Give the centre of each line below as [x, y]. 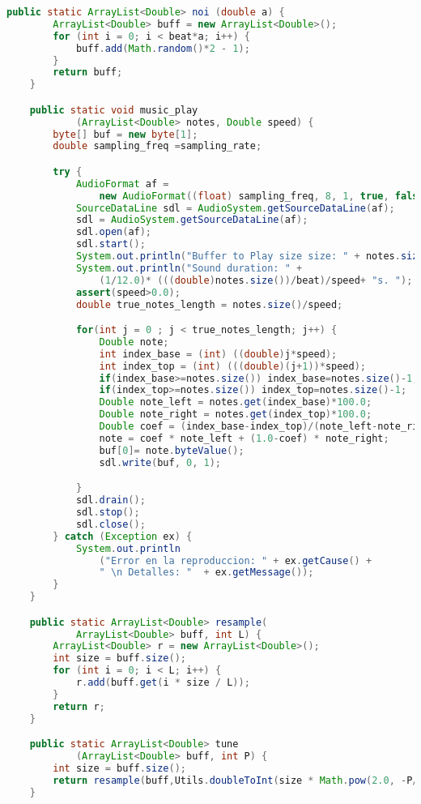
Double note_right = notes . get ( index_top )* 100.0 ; [236, 415]
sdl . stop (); [108, 512]
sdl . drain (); [111, 500]
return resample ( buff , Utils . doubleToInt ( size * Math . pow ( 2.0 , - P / [236, 780]
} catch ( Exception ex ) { [123, 536]
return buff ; [88, 73]
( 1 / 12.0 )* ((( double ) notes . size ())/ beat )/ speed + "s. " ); [256, 280]
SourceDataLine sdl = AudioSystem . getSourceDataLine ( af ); [235, 208]
